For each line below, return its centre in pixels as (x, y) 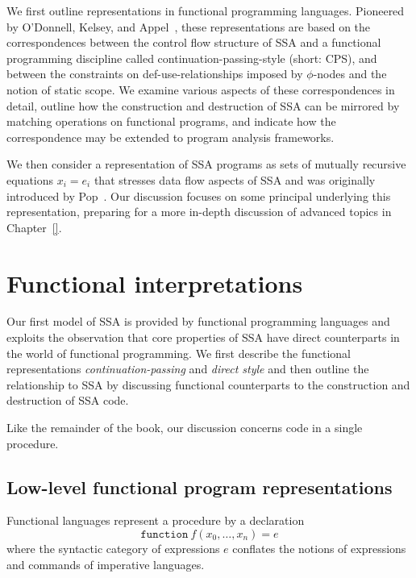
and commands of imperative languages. (106, 564)
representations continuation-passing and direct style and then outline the (188, 369)
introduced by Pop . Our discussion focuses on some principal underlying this (199, 195)
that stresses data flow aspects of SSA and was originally (235, 179)
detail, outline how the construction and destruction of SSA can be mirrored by (203, 105)
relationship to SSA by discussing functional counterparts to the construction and (208, 384)
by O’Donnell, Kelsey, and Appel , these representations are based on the (189, 26)
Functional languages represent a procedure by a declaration (156, 520)
